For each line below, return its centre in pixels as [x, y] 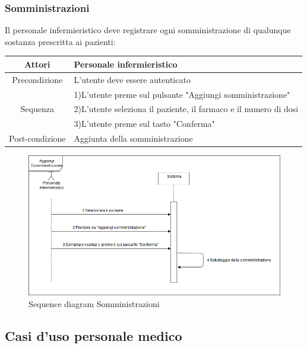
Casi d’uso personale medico [94, 335]
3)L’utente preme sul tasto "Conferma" [144, 124]
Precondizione [37, 79]
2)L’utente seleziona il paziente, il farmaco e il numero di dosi [186, 109]
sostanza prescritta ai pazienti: [60, 41]
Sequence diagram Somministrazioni [94, 303]
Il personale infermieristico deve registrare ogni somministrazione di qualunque [148, 30]
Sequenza [37, 109]
